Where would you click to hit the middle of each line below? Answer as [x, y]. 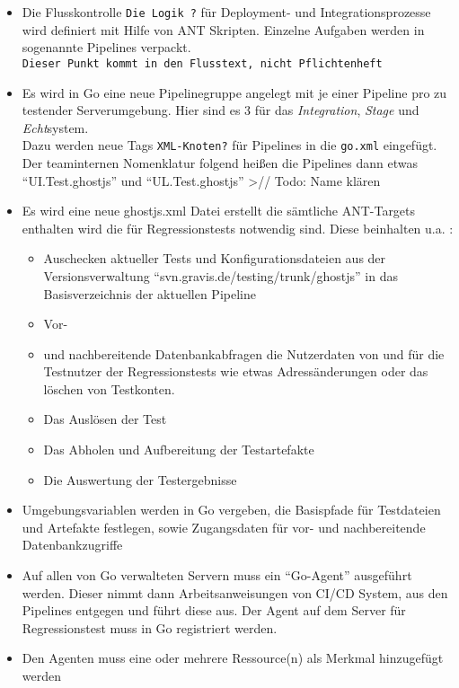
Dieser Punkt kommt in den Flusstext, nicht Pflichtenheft [202, 63]
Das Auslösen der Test [105, 419]
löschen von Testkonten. [109, 388]
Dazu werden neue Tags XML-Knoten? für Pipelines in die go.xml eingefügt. [229, 145]
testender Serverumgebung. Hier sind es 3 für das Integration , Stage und [221, 110]
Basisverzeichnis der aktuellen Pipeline [150, 293]
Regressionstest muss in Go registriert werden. [150, 627]
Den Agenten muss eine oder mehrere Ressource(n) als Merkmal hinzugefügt [233, 658]
